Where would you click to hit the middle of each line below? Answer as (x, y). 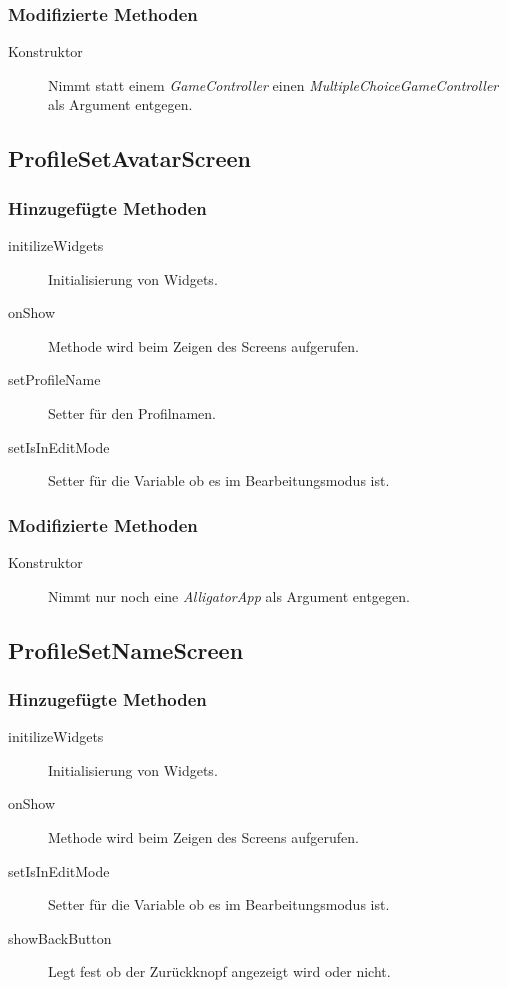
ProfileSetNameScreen (126, 649)
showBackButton (60, 937)
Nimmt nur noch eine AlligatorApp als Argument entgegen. (229, 595)
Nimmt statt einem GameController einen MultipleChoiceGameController (273, 84)
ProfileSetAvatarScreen (130, 158)
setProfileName (54, 379)
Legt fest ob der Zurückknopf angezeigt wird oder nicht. (219, 971)
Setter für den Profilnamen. (132, 412)
